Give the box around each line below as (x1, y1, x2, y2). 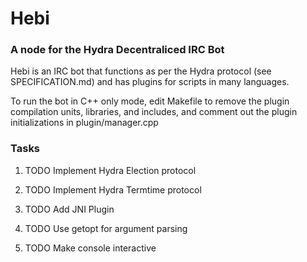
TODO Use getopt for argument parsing (24, 222, 188, 234)
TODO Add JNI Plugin (24, 203, 115, 215)
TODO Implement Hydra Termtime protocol (24, 183, 202, 196)
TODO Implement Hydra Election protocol (24, 164, 197, 176)
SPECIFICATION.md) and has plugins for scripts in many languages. (10, 76, 290, 88)
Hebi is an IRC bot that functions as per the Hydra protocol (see (10, 65, 272, 77)
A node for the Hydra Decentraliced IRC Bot (10, 43, 225, 57)
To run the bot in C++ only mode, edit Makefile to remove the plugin (10, 95, 290, 107)
